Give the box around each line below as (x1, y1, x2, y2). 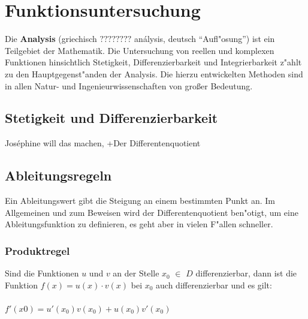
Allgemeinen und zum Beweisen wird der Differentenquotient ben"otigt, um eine (5, 206, 298, 218)
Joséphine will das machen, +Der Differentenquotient (5, 137, 201, 149)
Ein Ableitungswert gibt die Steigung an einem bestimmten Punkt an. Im (5, 194, 275, 207)
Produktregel (5, 243, 70, 258)
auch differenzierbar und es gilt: (156, 278, 272, 291)
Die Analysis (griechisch (5, 32, 97, 45)
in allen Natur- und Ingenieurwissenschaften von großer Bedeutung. (5, 79, 253, 92)
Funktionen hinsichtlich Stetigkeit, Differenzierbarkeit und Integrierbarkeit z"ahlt (5, 56, 302, 68)
